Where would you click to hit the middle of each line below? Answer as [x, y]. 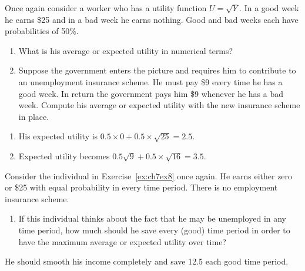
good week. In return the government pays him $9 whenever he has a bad [151, 93]
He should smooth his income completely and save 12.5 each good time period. [147, 261]
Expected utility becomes [64, 155]
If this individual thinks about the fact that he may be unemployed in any [152, 218]
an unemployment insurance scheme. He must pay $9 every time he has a [150, 81]
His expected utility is [58, 136]
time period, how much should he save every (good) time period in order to [154, 230]
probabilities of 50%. [42, 31]
